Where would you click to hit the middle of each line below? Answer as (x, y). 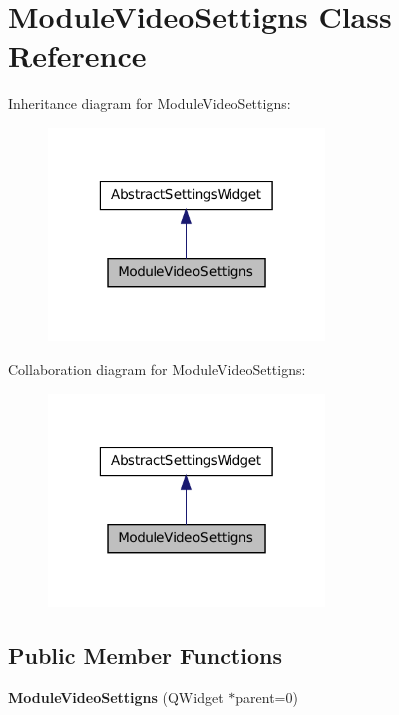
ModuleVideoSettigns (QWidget (116, 696)
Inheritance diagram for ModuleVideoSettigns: (149, 103)
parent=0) (266, 696)
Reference (77, 55)
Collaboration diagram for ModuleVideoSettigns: (157, 368)
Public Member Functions (145, 654)
